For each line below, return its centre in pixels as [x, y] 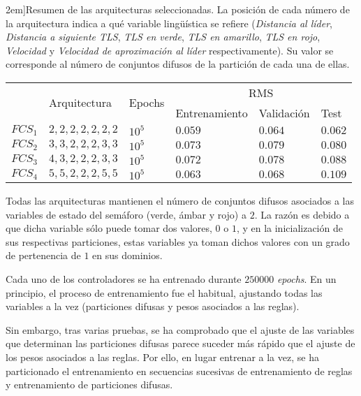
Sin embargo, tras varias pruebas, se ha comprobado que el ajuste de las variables [180, 329]
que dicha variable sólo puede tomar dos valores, [109, 228]
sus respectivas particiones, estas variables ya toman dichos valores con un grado [178, 241]
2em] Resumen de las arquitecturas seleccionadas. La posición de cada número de [178, 9]
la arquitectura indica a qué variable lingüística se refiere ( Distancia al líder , [169, 23]
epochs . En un [307, 278]
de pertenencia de [43, 255]
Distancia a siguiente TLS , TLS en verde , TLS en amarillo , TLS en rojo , [163, 37]
